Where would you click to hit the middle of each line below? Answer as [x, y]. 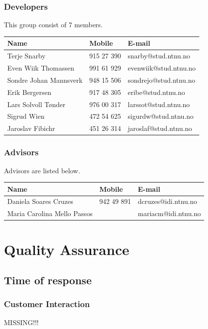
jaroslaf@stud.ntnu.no [160, 128]
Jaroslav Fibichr [31, 128]
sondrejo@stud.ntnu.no [161, 80]
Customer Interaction [47, 304]
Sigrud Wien [26, 116]
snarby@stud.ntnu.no [159, 56]
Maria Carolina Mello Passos [50, 213]
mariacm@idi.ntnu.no [169, 213]
